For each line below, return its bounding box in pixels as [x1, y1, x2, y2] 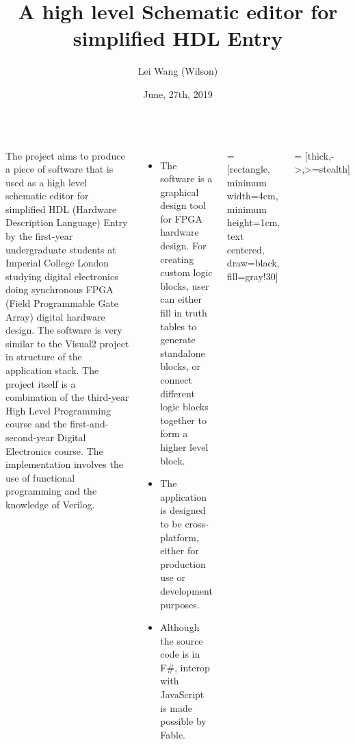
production [160, 556, 206, 571]
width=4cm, [226, 188, 278, 203]
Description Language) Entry [5, 215, 128, 230]
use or [160, 570, 185, 584]
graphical [160, 184, 199, 199]
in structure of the [5, 349, 82, 364]
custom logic [160, 265, 213, 280]
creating [160, 251, 194, 266]
